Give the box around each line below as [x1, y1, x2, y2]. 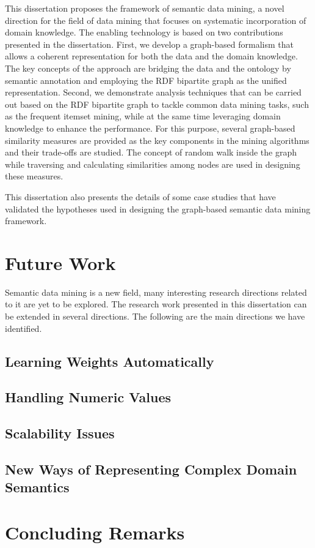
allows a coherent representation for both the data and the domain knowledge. [5, 50, 298, 62]
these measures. [5, 170, 63, 182]
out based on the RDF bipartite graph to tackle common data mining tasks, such [5, 97, 309, 110]
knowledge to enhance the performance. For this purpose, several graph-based [5, 121, 295, 134]
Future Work [5, 250, 116, 275]
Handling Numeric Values [5, 388, 172, 407]
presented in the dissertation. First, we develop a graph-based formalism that [5, 37, 294, 50]
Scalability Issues [5, 424, 115, 443]
